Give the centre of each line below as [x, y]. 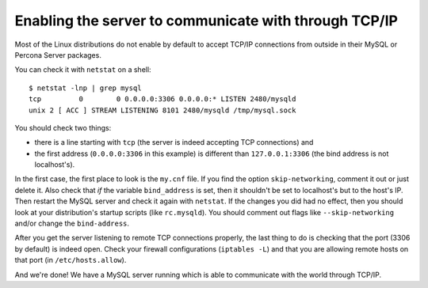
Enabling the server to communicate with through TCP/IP [206, 21]
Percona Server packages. [58, 55]
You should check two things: [63, 127]
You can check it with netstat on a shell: [83, 70]
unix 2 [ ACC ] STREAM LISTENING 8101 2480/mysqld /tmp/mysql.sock [162, 110]
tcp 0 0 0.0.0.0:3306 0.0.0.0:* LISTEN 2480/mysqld [162, 99]
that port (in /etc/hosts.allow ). [71, 260]
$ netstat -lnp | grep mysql [85, 88]
